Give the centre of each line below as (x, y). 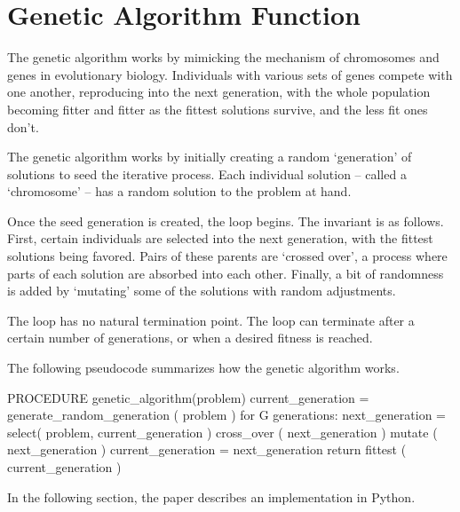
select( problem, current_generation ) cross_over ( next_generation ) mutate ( (222, 432)
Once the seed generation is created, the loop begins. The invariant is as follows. (226, 221)
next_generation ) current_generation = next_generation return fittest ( (207, 449)
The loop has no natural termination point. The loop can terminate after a (211, 320)
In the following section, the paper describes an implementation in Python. (211, 496)
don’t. (23, 126)
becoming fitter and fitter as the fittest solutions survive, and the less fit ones (218, 109)
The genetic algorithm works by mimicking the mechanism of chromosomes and (223, 57)
